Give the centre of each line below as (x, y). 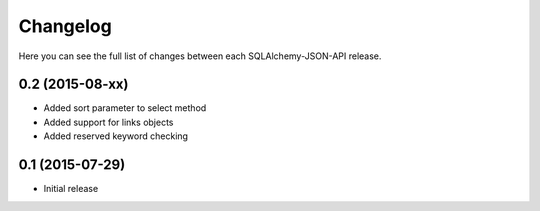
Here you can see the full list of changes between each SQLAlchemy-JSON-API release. (200, 56)
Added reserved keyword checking (116, 136)
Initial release (71, 189)
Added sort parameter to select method (125, 108)
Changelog (65, 26)
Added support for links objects (108, 122)
